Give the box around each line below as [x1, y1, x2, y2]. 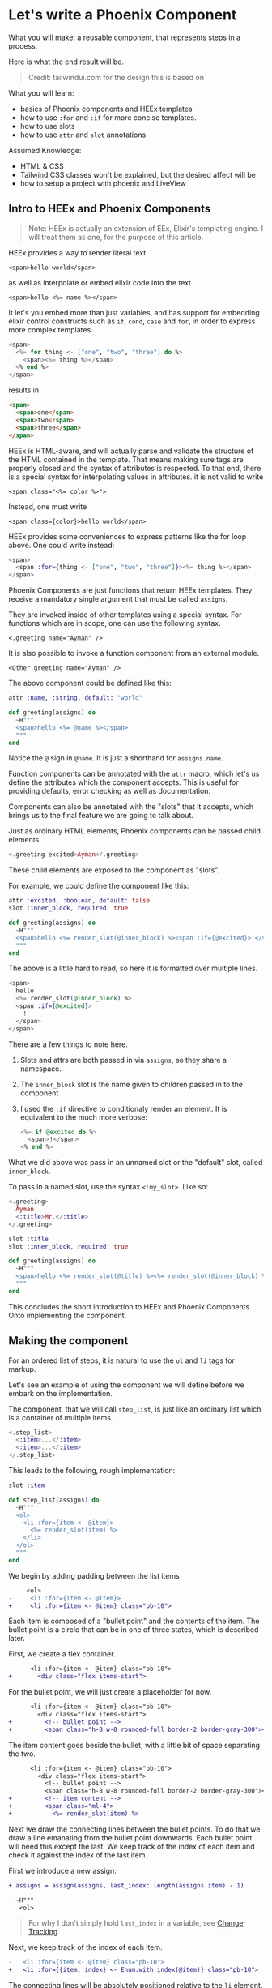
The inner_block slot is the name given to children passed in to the [19, 1079, 243, 1089]
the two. [8, 1749, 36, 1759]
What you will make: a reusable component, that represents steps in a [8, 32, 241, 42]
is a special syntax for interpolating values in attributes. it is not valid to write [8, 472, 264, 482]
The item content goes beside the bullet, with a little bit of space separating [8, 1740, 261, 1750]
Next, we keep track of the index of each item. [8, 1943, 164, 1952]
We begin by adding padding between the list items [8, 1570, 180, 1580]
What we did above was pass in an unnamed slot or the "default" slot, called [8, 1158, 263, 1168]
